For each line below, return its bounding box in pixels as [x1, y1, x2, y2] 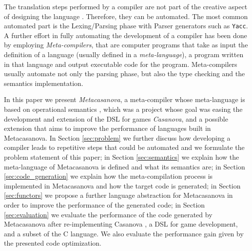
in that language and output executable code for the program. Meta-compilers [4, 59, 237, 69]
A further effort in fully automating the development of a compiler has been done [4, 30, 247, 40]
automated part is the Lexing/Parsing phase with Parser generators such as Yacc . [4, 21, 248, 31]
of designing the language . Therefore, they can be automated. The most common [4, 11, 248, 21]
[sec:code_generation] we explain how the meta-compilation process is [4, 171, 213, 181]
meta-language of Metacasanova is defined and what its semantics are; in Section [4, 161, 245, 171]
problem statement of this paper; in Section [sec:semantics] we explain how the [4, 151, 239, 162]
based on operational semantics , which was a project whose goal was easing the [4, 104, 243, 114]
